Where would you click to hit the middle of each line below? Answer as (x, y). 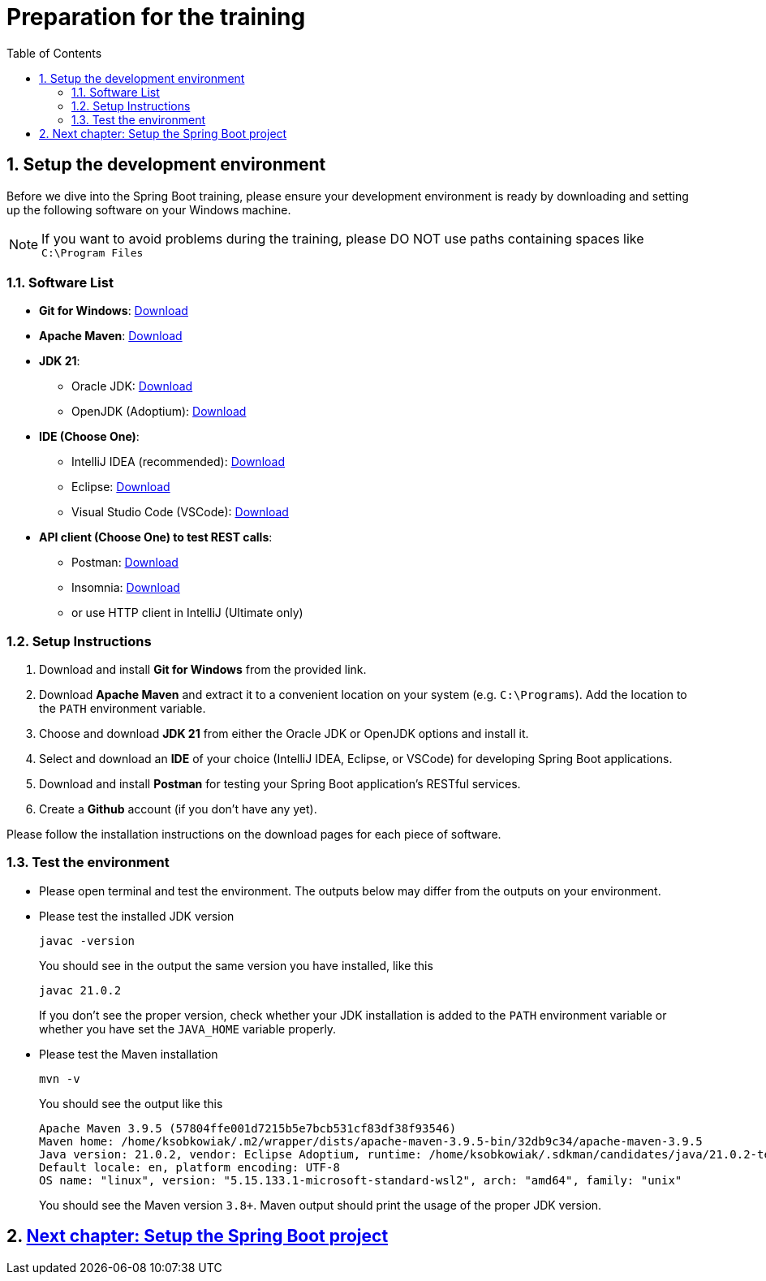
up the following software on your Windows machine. (149, 209)
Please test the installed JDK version (137, 916)
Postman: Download (125, 563)
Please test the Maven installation (129, 1054)
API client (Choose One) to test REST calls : (156, 537)
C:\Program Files (93, 252)
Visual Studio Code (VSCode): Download (180, 512)
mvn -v (60, 1078)
